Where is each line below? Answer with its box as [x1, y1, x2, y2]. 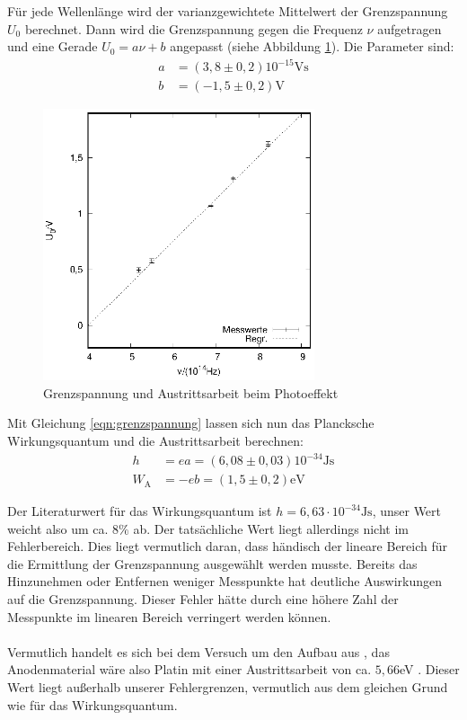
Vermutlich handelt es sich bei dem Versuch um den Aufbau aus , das [7, 642, 390, 661]
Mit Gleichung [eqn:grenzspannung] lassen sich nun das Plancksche [7, 413, 374, 432]
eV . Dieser [399, 660, 460, 679]
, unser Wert [372, 502, 442, 520]
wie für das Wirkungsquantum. [7, 695, 178, 714]
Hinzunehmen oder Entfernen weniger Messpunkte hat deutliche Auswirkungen [7, 572, 443, 591]
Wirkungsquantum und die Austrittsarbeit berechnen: [7, 431, 304, 449]
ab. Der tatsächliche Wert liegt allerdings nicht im [133, 519, 409, 538]
